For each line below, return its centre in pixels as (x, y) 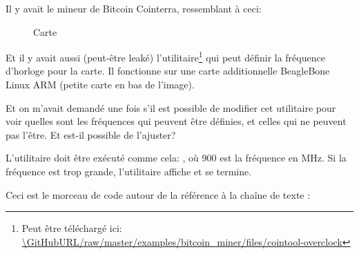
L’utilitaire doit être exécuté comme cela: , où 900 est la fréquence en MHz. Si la (176, 158)
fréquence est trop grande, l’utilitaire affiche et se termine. (129, 171)
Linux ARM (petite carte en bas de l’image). (100, 85)
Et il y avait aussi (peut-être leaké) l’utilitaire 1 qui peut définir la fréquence (165, 56)
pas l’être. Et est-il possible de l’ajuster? (91, 134)
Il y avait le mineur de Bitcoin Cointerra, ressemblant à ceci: (134, 8)
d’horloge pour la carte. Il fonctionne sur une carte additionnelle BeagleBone (168, 71)
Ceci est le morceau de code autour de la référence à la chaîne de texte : (158, 194)
